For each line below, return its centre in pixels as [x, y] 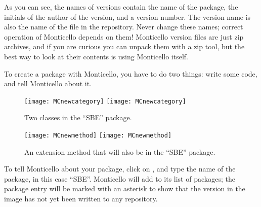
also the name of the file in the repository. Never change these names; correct [124, 27]
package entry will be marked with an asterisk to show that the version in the [125, 188]
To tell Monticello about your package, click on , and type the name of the [120, 169]
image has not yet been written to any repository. [81, 199]
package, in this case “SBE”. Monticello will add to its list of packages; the [120, 178]
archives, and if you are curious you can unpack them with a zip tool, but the [124, 46]
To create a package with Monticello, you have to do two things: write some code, [131, 73]
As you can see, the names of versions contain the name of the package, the [121, 7]
